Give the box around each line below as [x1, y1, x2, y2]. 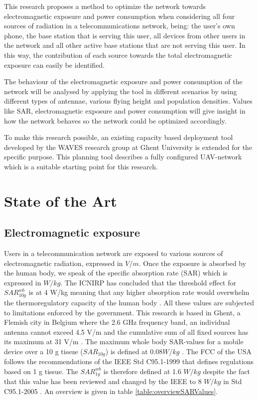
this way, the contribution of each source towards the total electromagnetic [4, 49, 233, 60]
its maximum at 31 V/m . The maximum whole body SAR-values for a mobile [4, 336, 244, 347]
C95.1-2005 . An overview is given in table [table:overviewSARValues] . [4, 386, 218, 396]
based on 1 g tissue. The [4, 366, 78, 376]
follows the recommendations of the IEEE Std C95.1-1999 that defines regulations [4, 356, 254, 367]
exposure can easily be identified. [4, 59, 105, 70]
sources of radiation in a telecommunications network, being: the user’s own [4, 20, 235, 31]
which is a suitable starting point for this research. [4, 161, 158, 171]
